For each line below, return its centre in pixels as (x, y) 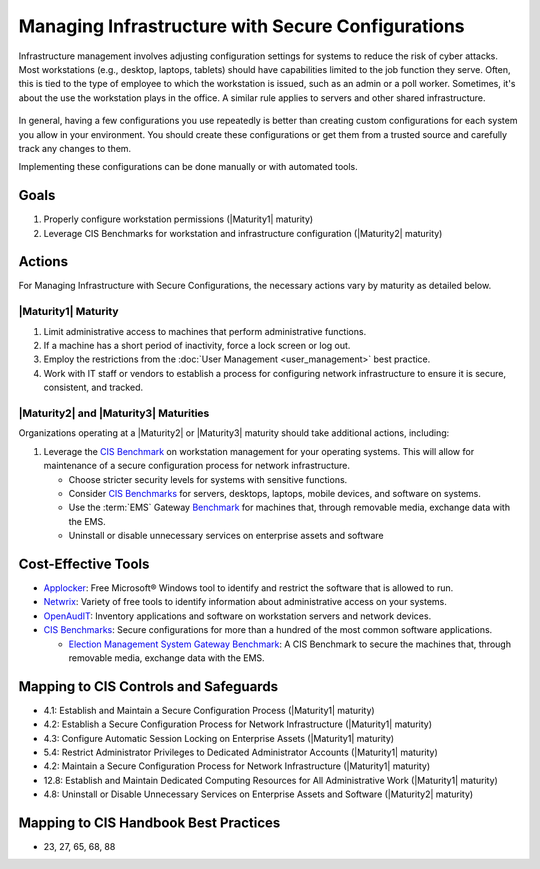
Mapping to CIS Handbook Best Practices (149, 822)
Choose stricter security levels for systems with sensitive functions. (208, 479)
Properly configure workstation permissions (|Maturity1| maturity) (178, 219)
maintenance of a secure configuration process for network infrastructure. (196, 466)
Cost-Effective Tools (84, 563)
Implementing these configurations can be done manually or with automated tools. (188, 167)
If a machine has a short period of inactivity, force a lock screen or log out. (197, 346)
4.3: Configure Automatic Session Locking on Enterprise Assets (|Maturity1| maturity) (219, 738)
